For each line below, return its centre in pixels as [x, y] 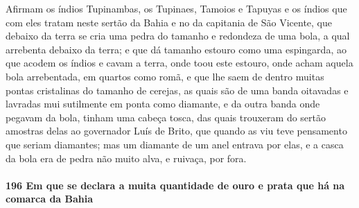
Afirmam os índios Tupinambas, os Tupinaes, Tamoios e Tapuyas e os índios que [176, 8]
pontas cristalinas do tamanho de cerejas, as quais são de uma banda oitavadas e [177, 90]
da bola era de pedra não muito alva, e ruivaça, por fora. [126, 158]
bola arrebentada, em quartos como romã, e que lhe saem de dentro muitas [165, 76]
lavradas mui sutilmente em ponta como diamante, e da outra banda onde [163, 104]
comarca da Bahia [50, 199]
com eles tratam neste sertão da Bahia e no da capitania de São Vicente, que [169, 22]
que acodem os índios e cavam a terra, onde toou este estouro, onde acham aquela [179, 63]
